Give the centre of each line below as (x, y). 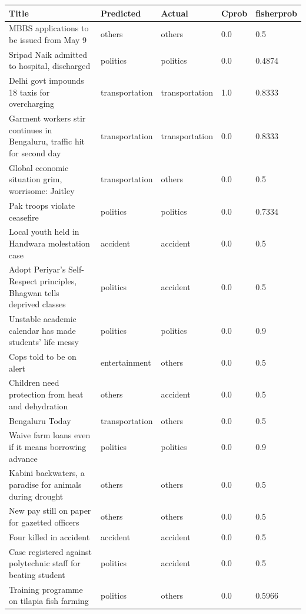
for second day (35, 153)
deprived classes (37, 304)
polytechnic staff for (45, 563)
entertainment (126, 362)
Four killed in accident (49, 536)
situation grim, (36, 179)
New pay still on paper (50, 510)
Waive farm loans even (50, 435)
